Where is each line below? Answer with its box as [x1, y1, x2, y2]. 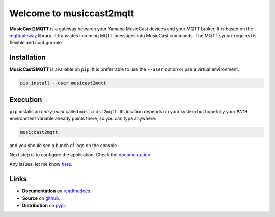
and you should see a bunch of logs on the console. [9, 142, 118, 149]
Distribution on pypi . [22, 202, 66, 208]
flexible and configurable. [9, 40, 63, 46]
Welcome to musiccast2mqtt [9, 8, 134, 19]
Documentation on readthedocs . [22, 188, 92, 194]
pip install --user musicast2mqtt [20, 80, 106, 86]
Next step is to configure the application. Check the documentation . [9, 152, 152, 158]
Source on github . [22, 195, 61, 201]
